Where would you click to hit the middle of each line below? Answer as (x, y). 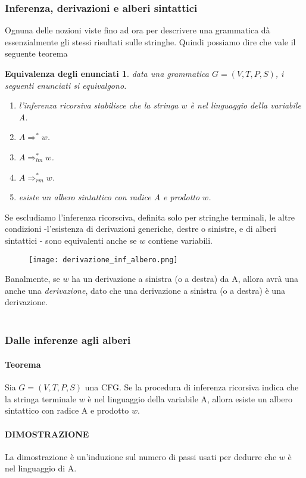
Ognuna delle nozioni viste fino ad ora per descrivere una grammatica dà (138, 30)
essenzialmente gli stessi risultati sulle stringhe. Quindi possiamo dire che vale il (150, 41)
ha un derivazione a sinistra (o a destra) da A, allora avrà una (185, 279)
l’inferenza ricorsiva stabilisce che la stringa (99, 105)
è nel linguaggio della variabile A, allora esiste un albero (190, 398)
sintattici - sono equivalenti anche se (71, 240)
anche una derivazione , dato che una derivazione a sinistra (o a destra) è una (145, 290)
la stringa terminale (40, 398)
